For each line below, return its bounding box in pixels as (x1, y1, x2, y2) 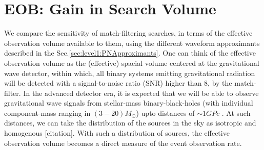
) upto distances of (136, 107, 195, 118)
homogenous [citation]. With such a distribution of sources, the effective (4, 128, 230, 138)
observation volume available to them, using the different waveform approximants (4, 37, 260, 48)
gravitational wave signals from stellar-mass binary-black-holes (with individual (4, 97, 253, 108)
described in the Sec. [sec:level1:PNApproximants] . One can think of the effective (4, 47, 256, 58)
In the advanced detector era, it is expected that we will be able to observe (23, 87, 259, 98)
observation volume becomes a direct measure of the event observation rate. (4, 137, 242, 148)
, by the (208, 78, 232, 88)
